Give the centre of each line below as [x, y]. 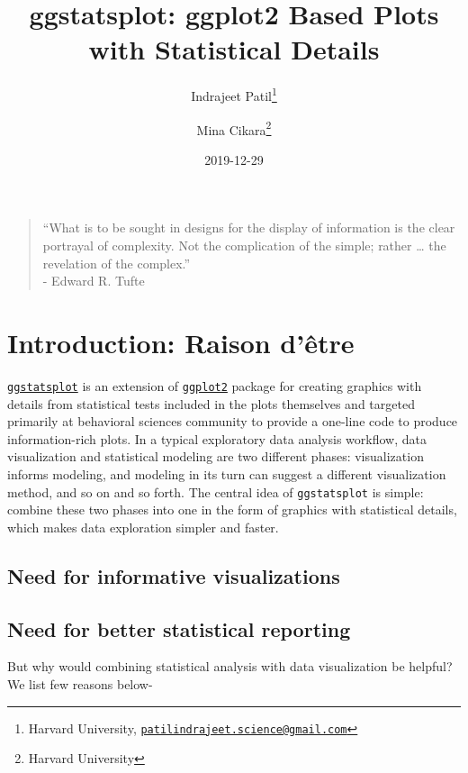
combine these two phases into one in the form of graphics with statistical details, [232, 509]
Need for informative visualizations [174, 575]
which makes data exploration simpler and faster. [143, 527]
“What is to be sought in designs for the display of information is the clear [249, 227]
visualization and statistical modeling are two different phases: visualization [216, 456]
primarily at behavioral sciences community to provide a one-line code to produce [233, 421]
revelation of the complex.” [117, 263]
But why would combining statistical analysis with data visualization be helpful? [230, 666]
